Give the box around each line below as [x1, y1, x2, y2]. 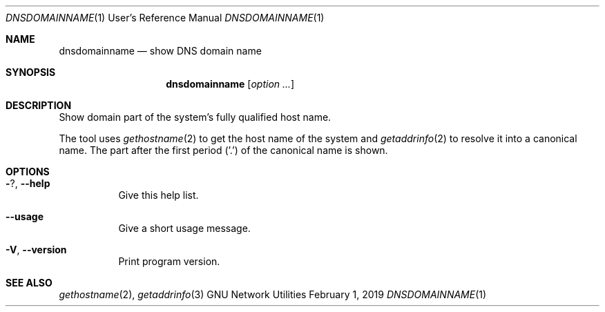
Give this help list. [118, 189, 199, 201]
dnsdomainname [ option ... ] [166, 78, 295, 90]
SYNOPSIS [6, 66, 56, 78]
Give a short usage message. [118, 222, 251, 234]
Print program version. [118, 255, 220, 267]
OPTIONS [6, 166, 50, 177]
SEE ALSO [6, 277, 52, 289]
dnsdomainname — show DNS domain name [59, 45, 262, 57]
